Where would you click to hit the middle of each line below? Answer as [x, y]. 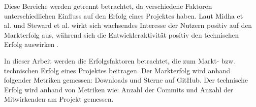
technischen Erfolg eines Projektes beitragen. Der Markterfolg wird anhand [117, 70]
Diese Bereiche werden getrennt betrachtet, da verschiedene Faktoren [108, 6]
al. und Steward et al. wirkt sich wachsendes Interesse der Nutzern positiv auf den [128, 25]
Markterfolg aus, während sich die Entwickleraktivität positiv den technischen [122, 34]
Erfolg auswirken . [32, 44]
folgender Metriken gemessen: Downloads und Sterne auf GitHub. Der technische [126, 80]
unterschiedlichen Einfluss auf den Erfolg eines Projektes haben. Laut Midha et [124, 15]
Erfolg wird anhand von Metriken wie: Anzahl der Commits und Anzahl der [119, 89]
